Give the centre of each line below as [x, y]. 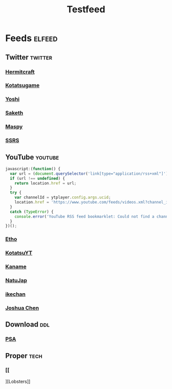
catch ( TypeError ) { [32, 212]
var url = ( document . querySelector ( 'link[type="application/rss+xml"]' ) [89, 173]
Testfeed [86, 9]
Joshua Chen [22, 308]
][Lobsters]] [18, 381]
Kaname [16, 267]
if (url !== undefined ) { [38, 178]
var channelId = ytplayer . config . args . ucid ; [63, 198]
